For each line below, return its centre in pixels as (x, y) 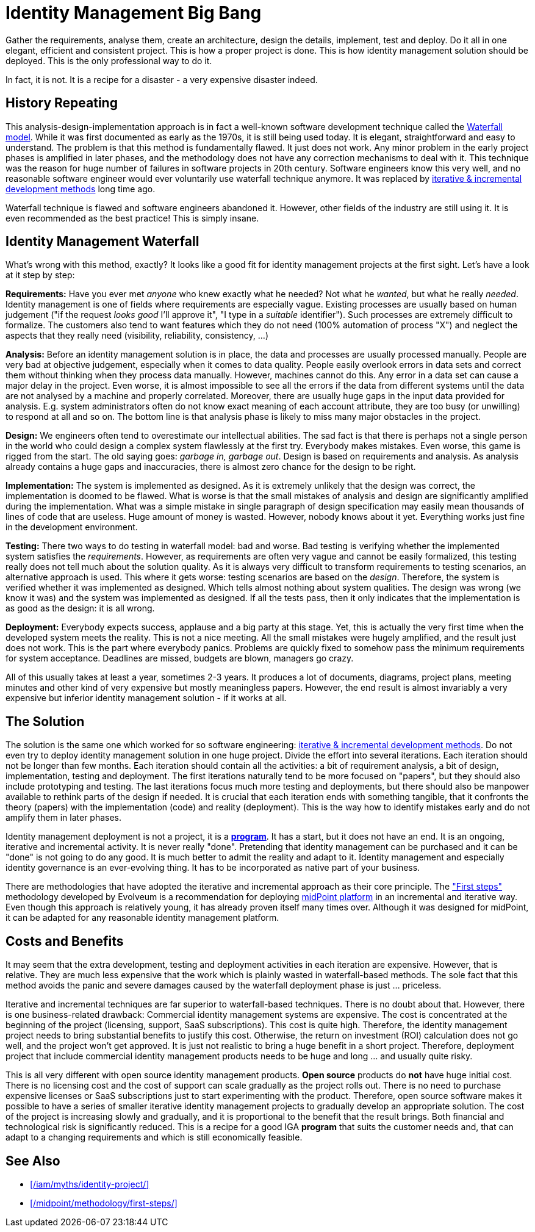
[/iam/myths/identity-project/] (90, 1184)
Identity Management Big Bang (134, 13)
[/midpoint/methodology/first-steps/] (104, 1203)
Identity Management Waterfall (102, 242)
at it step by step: (40, 275)
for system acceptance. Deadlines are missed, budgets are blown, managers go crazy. (180, 658)
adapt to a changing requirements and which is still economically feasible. (154, 1137)
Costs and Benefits (65, 941)
